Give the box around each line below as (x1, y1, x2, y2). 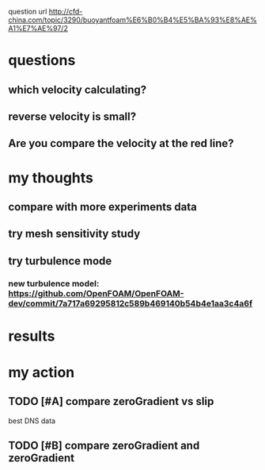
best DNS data (8, 416, 56, 426)
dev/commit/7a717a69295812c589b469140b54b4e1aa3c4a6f (8, 298, 253, 309)
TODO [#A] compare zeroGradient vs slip (8, 395, 214, 408)
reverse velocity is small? (8, 110, 137, 123)
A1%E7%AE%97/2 (8, 24, 69, 33)
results (8, 327, 55, 345)
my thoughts (8, 168, 93, 187)
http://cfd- (48, 7, 83, 16)
